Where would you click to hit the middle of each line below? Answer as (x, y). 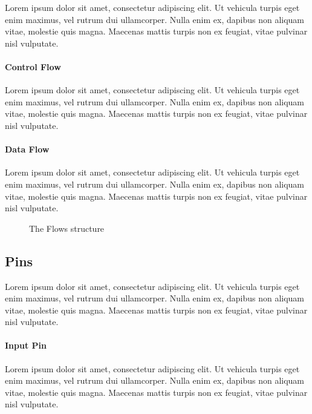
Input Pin (26, 345)
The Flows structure (67, 228)
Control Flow (33, 66)
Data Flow (27, 149)
